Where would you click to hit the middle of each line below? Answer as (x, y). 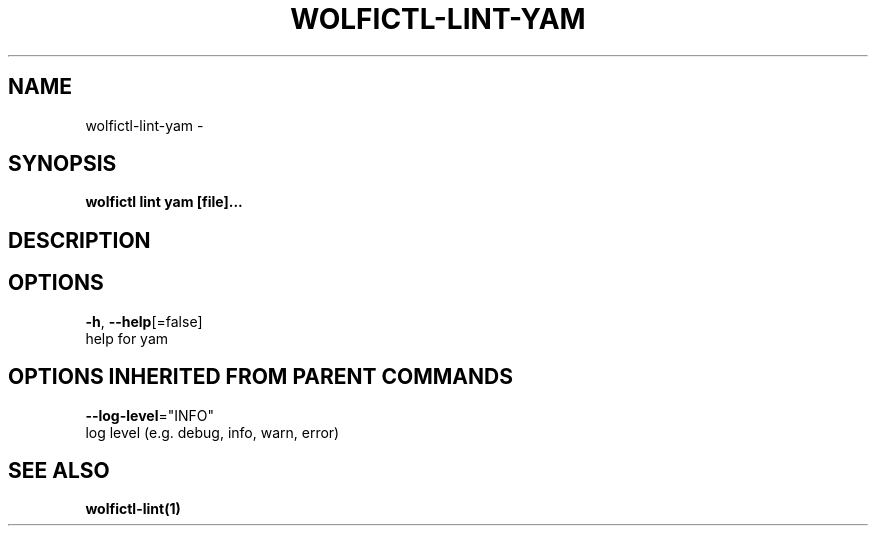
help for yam (127, 338)
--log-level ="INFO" (150, 415)
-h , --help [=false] (144, 321)
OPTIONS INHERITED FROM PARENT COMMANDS (260, 377)
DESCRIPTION (79, 240)
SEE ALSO (59, 470)
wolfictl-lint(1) (133, 509)
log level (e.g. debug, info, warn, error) (212, 432)
